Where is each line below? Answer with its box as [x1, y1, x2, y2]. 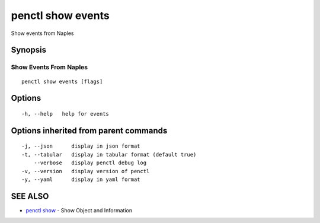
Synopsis [11, 45, 47, 55]
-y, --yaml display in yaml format [21, 176, 140, 183]
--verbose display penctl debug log [33, 160, 147, 166]
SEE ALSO [11, 191, 49, 201]
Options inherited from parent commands [11, 125, 168, 136]
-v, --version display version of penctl [21, 168, 150, 174]
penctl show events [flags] [21, 78, 103, 85]
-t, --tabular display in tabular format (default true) [21, 151, 197, 158]
